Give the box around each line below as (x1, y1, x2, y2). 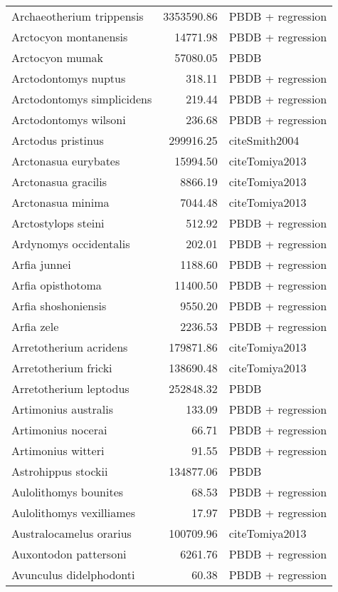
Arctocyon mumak (11, 49, 103, 66)
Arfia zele (11, 318, 59, 335)
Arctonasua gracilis (11, 173, 107, 190)
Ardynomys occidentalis (11, 235, 130, 252)
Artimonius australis (11, 401, 114, 417)
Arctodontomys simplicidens (11, 91, 152, 107)
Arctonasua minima (11, 194, 110, 210)
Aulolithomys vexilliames (11, 504, 135, 521)
